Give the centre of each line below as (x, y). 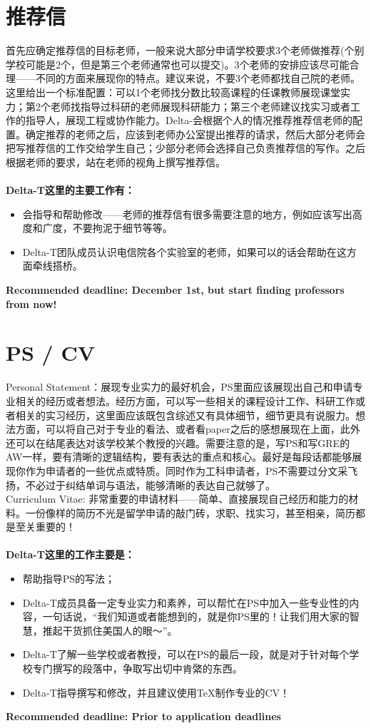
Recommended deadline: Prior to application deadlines (143, 716)
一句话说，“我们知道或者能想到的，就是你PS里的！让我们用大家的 (196, 616)
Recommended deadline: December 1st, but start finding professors (175, 290)
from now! (31, 303)
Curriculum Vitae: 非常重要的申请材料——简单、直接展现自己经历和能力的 (177, 499)
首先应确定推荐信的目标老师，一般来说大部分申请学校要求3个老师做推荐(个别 (185, 50)
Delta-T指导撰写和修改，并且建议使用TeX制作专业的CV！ (156, 692)
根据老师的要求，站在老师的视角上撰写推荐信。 (116, 162)
